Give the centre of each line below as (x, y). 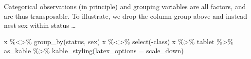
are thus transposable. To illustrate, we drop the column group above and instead (125, 16)
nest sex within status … (40, 25)
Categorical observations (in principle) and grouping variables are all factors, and (125, 6)
